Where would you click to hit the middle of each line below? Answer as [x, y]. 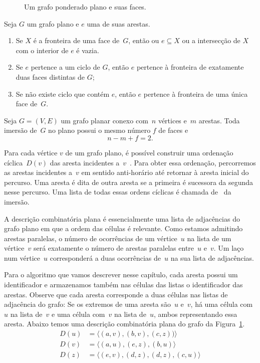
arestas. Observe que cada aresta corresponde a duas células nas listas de [116, 294]
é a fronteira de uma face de [76, 40]
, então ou [144, 40]
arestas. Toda [219, 120]
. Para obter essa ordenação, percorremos [193, 162]
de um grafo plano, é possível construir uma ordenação [149, 152]
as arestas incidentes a [38, 172]
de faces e [173, 130]
